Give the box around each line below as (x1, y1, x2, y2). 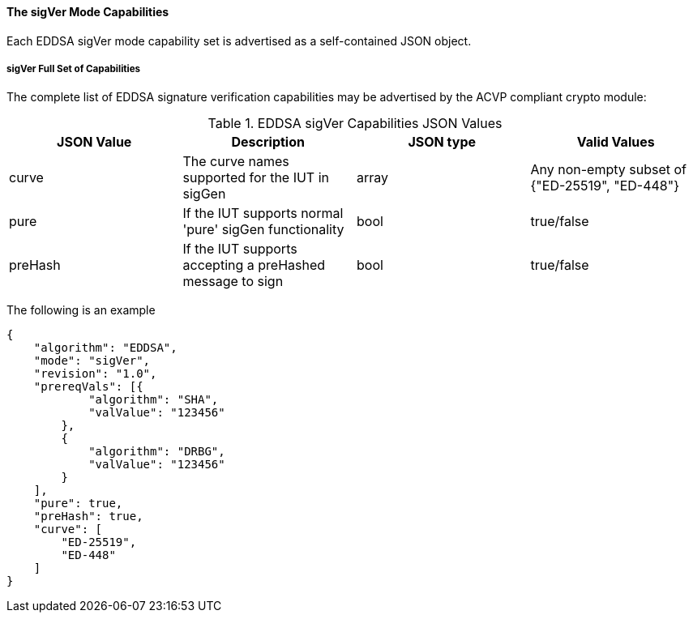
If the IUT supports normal (182, 205, 344, 222)
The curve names (182, 153, 289, 170)
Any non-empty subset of (530, 161, 687, 178)
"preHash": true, (33, 510, 143, 523)
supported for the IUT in (182, 169, 330, 186)
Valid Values (576, 134, 655, 151)
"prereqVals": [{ (33, 380, 143, 394)
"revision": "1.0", (33, 367, 157, 381)
